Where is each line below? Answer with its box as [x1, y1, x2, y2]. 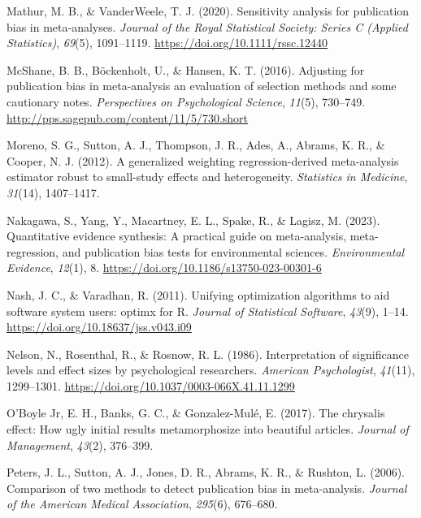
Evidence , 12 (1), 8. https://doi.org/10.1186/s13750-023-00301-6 [7, 259, 322, 276]
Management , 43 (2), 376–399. [7, 436, 154, 453]
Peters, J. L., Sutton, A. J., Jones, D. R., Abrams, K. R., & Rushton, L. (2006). [7, 464, 406, 481]
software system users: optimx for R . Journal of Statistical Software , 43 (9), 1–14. [7, 302, 409, 319]
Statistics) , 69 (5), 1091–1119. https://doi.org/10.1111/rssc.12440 [7, 34, 328, 51]
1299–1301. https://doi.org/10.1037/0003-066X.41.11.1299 [7, 377, 295, 394]
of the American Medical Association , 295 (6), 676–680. [7, 495, 278, 512]
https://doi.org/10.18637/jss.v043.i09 [7, 318, 192, 335]
